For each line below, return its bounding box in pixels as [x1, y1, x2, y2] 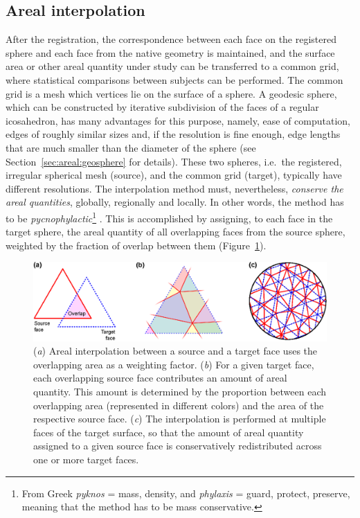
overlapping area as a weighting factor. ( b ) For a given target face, [33, 357, 314, 371]
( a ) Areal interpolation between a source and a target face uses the [33, 343, 318, 358]
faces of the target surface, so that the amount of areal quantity [33, 425, 304, 439]
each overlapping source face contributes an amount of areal [33, 370, 287, 385]
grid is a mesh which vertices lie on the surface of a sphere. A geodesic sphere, [6, 86, 337, 100]
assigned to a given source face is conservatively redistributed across [33, 438, 322, 453]
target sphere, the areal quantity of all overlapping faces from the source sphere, [6, 224, 345, 239]
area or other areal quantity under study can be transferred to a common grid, [6, 59, 339, 73]
